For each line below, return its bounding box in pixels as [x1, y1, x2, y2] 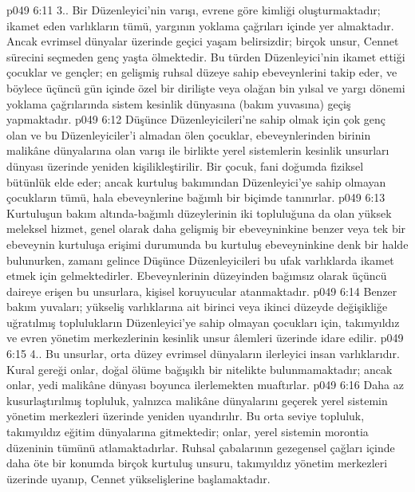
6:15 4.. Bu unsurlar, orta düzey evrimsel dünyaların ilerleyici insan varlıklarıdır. [6, 345, 400, 362]
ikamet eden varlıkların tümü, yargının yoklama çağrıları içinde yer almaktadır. [6, 17, 394, 33]
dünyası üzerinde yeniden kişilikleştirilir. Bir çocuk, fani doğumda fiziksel [6, 157, 364, 174]
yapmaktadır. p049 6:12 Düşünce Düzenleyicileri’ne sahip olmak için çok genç [6, 111, 386, 128]
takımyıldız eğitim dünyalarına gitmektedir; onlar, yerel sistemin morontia [6, 423, 369, 440]
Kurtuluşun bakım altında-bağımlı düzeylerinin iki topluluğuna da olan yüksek [6, 204, 392, 221]
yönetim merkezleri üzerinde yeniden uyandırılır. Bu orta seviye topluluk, [6, 407, 365, 424]
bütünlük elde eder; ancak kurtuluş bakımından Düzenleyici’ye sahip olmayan [6, 173, 386, 190]
